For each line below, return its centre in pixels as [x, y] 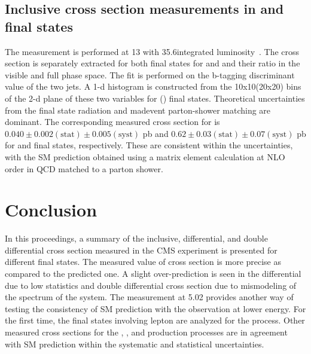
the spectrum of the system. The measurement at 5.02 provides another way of [149, 297]
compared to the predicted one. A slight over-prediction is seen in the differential [153, 274]
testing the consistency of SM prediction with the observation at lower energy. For [155, 308]
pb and [155, 133]
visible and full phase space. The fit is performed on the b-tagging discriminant [150, 74]
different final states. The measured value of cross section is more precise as [143, 262]
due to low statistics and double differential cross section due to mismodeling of [151, 285]
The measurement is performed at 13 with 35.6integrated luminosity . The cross [152, 51]
